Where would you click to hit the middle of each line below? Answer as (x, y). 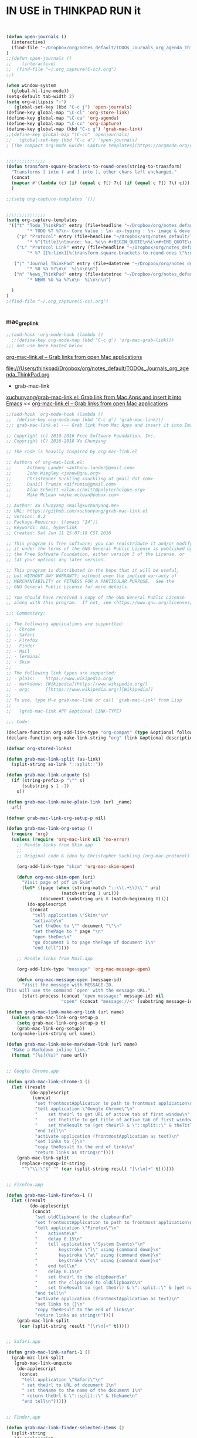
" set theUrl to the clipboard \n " (81, 1277)
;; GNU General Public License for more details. (68, 587)
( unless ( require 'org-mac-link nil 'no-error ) (71, 840)
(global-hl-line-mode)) (40, 91)
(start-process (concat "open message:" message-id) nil (93, 996)
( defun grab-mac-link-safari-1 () (48, 1352)
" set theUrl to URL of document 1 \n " (69, 1385)
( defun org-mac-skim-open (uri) (56, 877)
